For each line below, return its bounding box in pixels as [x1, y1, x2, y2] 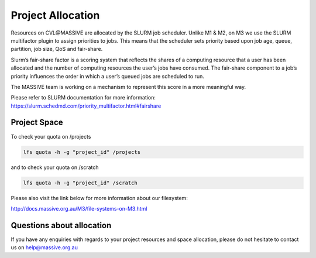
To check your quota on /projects [11, 133, 91, 140]
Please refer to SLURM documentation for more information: [11, 94, 156, 101]
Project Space [11, 118, 63, 128]
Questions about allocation [11, 220, 112, 231]
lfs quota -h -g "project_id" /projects [23, 149, 140, 155]
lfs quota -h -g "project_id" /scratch [23, 179, 138, 186]
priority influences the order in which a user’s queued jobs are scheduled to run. [11, 73, 204, 80]
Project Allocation [11, 9, 100, 22]
